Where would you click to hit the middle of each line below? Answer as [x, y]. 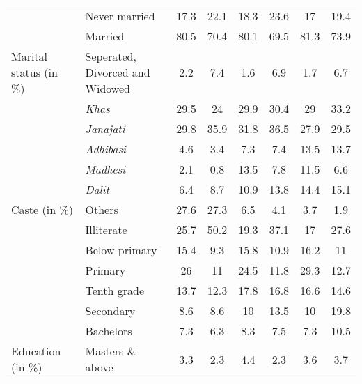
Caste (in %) [42, 209]
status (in [34, 72]
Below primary [121, 250]
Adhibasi [105, 149]
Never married [120, 16]
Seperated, [111, 56]
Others [102, 209]
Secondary [110, 310]
